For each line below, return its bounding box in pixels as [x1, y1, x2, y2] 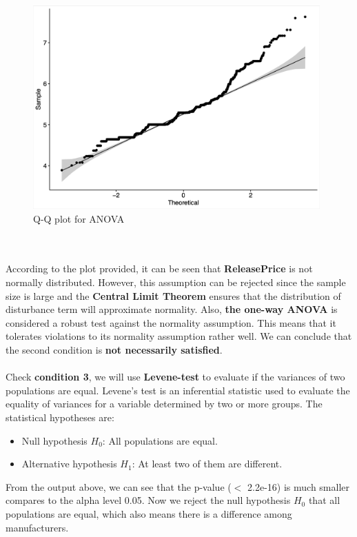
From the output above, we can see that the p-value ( [6, 479, 232, 494]
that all [308, 493, 340, 507]
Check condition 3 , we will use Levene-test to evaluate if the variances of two [6, 369, 345, 384]
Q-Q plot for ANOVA [33, 211, 125, 225]
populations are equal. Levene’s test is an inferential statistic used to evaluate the [6, 383, 350, 397]
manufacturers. [6, 520, 69, 534]
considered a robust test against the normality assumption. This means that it [6, 315, 336, 330]
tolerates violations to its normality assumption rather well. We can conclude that [6, 329, 352, 343]
